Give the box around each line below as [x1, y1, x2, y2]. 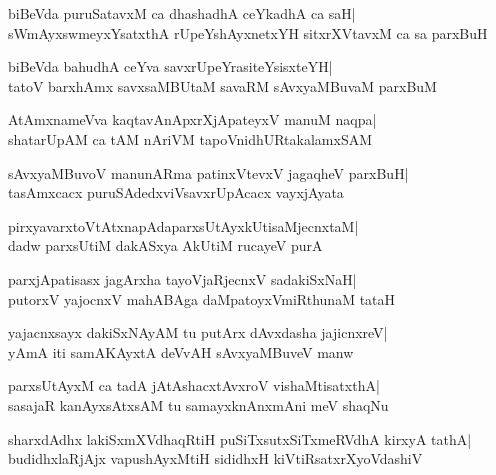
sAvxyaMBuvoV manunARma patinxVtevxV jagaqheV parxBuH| [8, 162, 409, 183]
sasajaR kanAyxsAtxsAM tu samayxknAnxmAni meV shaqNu [8, 394, 389, 415]
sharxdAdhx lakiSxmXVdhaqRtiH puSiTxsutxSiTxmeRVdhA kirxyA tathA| [8, 428, 472, 449]
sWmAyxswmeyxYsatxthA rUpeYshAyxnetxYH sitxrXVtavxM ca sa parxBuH [8, 22, 488, 43]
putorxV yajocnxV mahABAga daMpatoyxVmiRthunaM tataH [8, 288, 396, 309]
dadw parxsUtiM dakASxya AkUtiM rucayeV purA [8, 235, 323, 256]
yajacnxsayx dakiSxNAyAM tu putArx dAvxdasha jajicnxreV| [8, 322, 388, 343]
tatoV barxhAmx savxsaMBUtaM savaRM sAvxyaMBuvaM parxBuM [8, 75, 437, 96]
